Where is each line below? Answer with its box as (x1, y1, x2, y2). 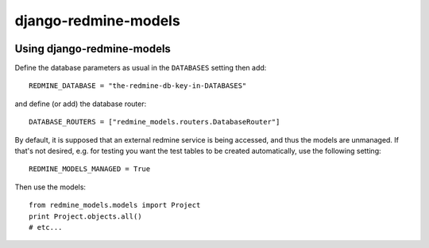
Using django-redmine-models (14, 42, 171, 55)
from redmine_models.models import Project (29, 200, 201, 210)
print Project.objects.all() (29, 212, 142, 221)
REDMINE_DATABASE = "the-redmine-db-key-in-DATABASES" (29, 82, 247, 90)
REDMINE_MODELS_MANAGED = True (29, 165, 151, 174)
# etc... (29, 223, 63, 231)
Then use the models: (14, 182, 87, 192)
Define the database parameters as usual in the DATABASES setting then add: (14, 63, 267, 73)
